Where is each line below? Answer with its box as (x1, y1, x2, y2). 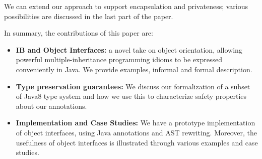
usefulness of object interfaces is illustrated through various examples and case (16, 137, 258, 147)
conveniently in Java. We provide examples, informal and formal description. (16, 64, 252, 74)
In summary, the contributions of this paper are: (4, 28, 153, 38)
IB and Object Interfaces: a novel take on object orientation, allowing (16, 44, 242, 55)
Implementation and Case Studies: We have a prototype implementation (16, 117, 255, 128)
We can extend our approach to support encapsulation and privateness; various (4, 1, 248, 11)
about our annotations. (16, 100, 87, 111)
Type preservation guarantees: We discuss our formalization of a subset (16, 81, 250, 91)
